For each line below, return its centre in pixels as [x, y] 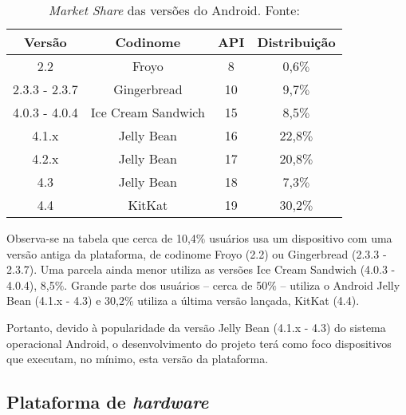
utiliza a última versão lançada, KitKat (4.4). [248, 300]
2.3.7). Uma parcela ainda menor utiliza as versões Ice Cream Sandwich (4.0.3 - [201, 269]
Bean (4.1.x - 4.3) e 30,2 [65, 300]
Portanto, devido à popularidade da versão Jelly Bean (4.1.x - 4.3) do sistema [196, 327]
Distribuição [296, 42]
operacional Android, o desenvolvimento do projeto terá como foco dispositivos [199, 343]
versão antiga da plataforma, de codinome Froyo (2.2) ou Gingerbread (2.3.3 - [197, 253]
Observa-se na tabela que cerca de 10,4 [101, 238]
